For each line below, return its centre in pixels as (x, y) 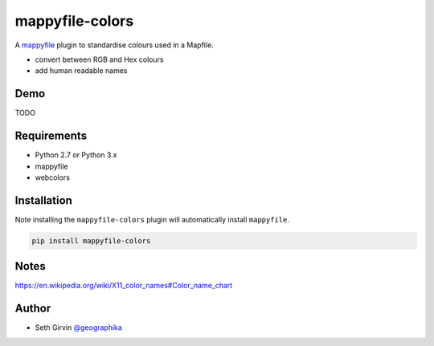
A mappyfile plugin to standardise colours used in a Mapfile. (115, 45)
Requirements (51, 136)
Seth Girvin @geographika (78, 328)
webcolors (52, 177)
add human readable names (81, 71)
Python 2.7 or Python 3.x (76, 155)
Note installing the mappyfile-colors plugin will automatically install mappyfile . (152, 219)
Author (33, 309)
